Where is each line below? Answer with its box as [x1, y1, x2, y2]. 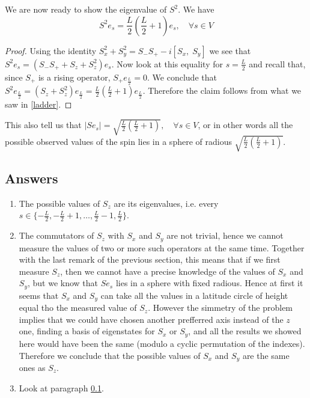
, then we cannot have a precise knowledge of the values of [60, 265, 275, 277]
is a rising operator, [38, 70, 111, 83]
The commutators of [19, 229, 94, 242]
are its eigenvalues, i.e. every [114, 197, 219, 209]
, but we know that [27, 277, 99, 289]
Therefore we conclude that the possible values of [19, 349, 201, 361]
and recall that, [249, 57, 306, 70]
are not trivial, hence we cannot [166, 229, 284, 242]
